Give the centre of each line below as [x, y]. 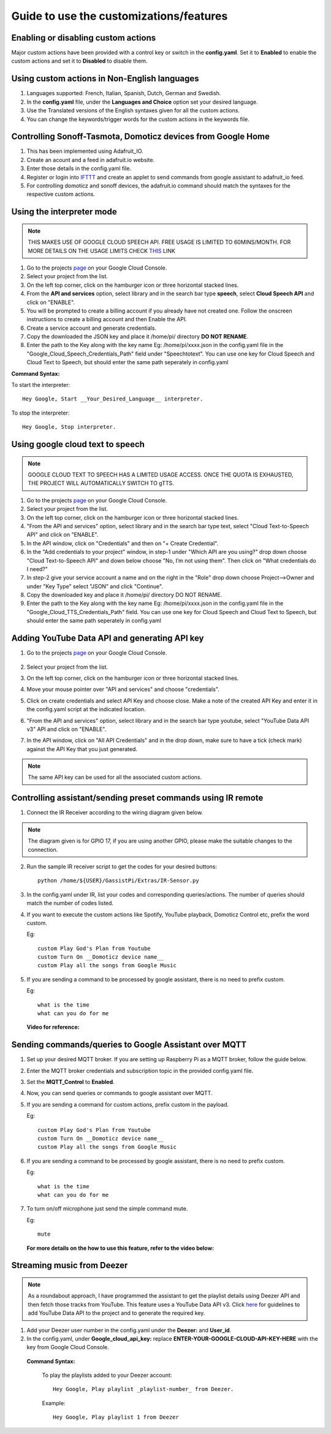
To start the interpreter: [41, 385]
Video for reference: [53, 1027]
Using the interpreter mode [64, 212]
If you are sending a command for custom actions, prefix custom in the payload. [128, 1104]
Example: [54, 1403]
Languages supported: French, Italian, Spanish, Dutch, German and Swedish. [124, 93]
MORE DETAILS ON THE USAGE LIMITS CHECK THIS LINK [102, 251]
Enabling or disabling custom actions [84, 38]
